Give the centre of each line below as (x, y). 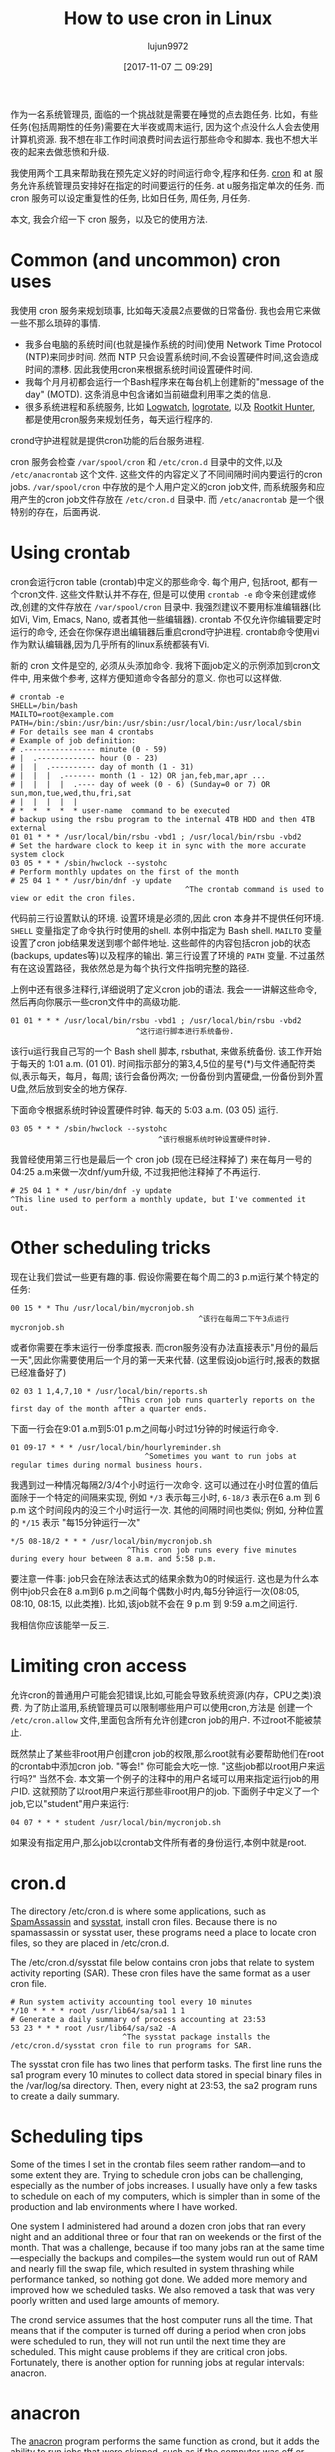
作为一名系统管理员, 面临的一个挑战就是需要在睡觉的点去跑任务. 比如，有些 (164, 114)
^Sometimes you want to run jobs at (221, 1456)
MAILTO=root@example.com (62, 714)
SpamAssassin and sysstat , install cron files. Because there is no (144, 1921)
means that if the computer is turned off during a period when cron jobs (158, 2330)
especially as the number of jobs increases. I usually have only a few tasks (164, 2185)
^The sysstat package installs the (196, 2037)
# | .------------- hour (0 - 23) (84, 758)
